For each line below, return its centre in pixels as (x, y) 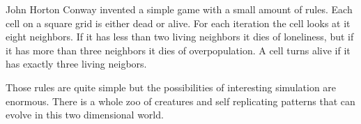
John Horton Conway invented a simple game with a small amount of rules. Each (179, 9)
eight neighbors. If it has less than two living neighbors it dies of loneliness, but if (180, 37)
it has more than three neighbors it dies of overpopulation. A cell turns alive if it (178, 50)
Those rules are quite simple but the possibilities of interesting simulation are (171, 87)
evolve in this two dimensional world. (85, 115)
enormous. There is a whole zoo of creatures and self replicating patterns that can (180, 101)
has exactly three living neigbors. (76, 64)
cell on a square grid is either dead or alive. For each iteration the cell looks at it (178, 23)
